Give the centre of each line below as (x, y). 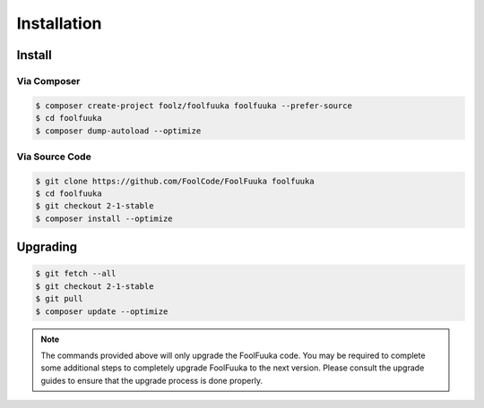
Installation (59, 23)
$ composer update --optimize (102, 311)
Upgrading (47, 247)
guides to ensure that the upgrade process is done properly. (152, 380)
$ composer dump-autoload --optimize (118, 131)
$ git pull (59, 299)
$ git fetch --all (76, 274)
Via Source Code (54, 157)
